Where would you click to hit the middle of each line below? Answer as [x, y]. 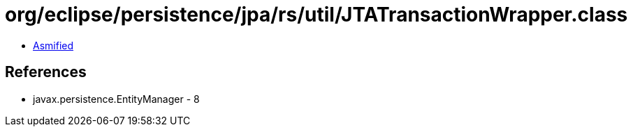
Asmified [53, 45]
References [46, 72]
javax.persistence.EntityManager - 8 [116, 99]
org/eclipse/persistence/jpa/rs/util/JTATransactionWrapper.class [316, 15]
